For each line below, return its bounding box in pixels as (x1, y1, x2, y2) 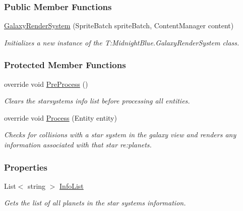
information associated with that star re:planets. (4, 139, 152, 149)
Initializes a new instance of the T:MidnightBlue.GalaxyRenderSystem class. (4, 37, 239, 47)
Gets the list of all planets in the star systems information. (4, 197, 186, 208)
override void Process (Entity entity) (4, 112, 117, 123)
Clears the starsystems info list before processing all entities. (4, 95, 190, 106)
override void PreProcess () (4, 78, 88, 89)
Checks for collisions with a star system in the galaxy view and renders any (4, 129, 236, 140)
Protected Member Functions (4, 59, 126, 71)
